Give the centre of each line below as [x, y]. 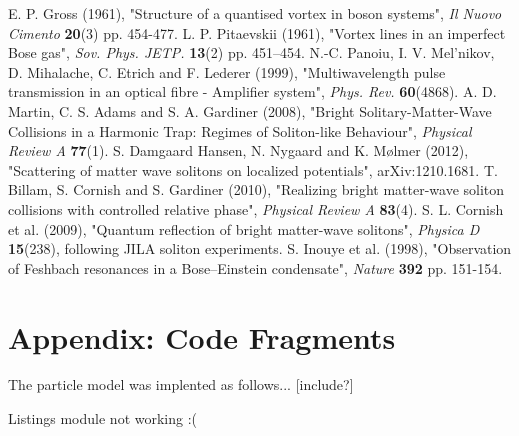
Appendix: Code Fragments [202, 336]
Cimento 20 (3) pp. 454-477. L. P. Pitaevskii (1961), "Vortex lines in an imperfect [257, 32]
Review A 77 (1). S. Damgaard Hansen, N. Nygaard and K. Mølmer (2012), [238, 150]
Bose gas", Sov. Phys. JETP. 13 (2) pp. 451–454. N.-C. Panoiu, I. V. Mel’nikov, [251, 52]
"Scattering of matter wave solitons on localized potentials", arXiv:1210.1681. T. [253, 169]
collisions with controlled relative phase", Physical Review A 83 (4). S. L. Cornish [256, 208]
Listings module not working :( [103, 418]
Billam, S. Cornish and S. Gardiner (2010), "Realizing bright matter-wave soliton [256, 189]
